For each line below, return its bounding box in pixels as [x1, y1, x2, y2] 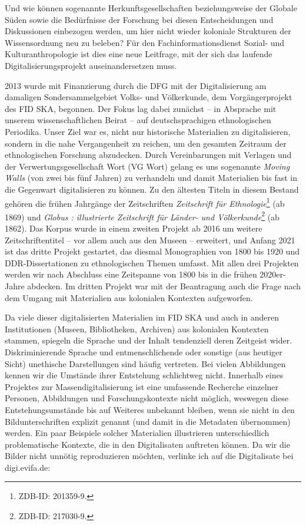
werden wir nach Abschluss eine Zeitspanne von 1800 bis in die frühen [5, 268, 257, 280]
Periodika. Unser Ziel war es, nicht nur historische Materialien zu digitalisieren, [5, 125, 291, 137]
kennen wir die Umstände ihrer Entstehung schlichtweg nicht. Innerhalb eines [5, 369, 284, 381]
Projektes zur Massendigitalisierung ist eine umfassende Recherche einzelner [5, 380, 279, 392]
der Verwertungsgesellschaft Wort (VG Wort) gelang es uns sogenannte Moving [5, 160, 290, 172]
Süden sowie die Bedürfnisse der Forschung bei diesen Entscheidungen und [5, 13, 274, 25]
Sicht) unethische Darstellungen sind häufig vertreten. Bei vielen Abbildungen [5, 357, 286, 369]
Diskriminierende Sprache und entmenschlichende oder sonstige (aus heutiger [5, 345, 282, 358]
